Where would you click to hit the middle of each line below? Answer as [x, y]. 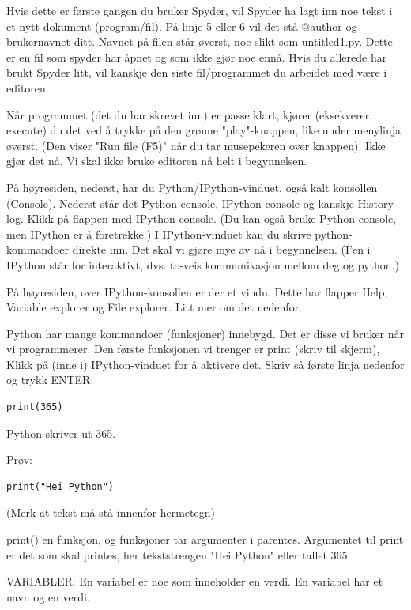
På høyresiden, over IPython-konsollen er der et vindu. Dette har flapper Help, [197, 291]
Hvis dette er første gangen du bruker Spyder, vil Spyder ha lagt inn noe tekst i [200, 10]
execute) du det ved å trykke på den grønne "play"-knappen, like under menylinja [204, 130]
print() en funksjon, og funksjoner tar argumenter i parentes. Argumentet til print [205, 539]
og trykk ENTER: [50, 380]
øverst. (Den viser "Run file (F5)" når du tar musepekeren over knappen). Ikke [196, 145]
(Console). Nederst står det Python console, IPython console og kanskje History [200, 203]
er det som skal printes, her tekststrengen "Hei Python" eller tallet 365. [179, 554]
